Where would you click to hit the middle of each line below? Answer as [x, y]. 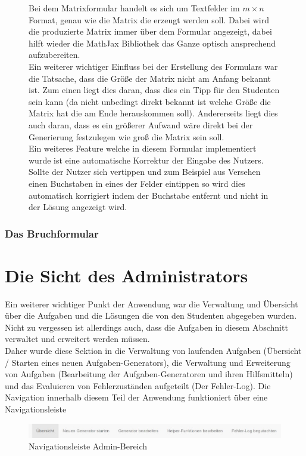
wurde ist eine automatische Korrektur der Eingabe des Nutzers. [146, 160]
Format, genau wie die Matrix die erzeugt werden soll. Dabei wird [149, 19]
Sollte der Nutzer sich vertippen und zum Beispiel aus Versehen [145, 172]
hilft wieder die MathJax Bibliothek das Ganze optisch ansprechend [152, 43]
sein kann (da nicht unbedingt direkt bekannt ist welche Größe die [150, 101]
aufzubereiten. [54, 55]
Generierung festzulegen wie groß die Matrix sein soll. [127, 136]
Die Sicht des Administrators [127, 275]
